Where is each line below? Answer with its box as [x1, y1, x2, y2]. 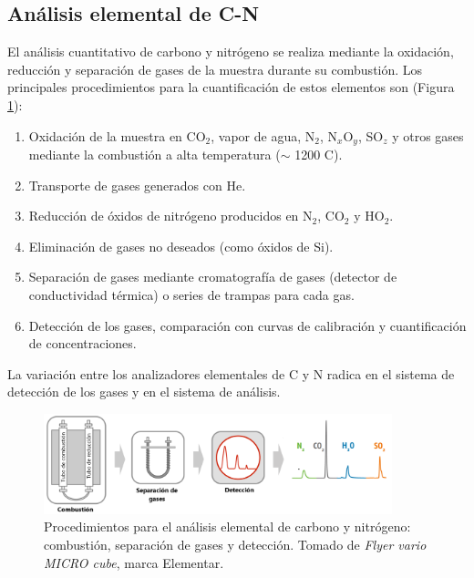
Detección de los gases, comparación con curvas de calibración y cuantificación [28, 315, 467, 335]
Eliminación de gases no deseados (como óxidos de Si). [28, 236, 334, 255]
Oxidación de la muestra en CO [28, 126, 206, 145]
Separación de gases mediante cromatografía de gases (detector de [28, 267, 397, 286]
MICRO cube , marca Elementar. [44, 552, 224, 572]
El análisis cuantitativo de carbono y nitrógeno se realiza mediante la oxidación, [7, 42, 454, 61]
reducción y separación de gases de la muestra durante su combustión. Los [7, 59, 423, 78]
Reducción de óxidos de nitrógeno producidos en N [28, 206, 313, 225]
